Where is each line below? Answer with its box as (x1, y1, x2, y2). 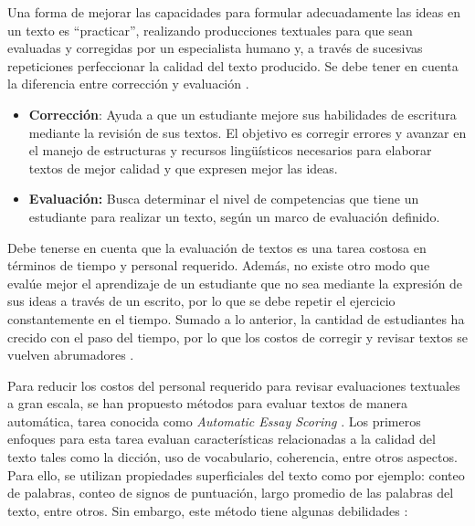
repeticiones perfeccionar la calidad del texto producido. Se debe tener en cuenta (7, 56, 459, 75)
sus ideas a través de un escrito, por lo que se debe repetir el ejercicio (7, 291, 396, 310)
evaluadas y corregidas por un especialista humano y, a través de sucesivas (7, 38, 423, 58)
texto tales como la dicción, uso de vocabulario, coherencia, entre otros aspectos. (7, 447, 458, 467)
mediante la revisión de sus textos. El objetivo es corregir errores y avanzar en (28, 122, 467, 142)
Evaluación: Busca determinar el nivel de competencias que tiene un (28, 189, 419, 208)
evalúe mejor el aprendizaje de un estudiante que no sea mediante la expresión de (7, 273, 463, 292)
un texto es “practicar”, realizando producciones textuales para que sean (7, 20, 413, 39)
